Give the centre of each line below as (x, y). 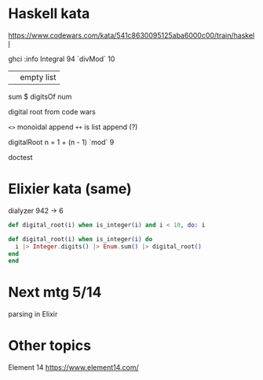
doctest (20, 157)
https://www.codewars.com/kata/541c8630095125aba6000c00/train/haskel (131, 35)
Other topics (50, 346)
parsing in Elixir (33, 314)
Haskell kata (49, 14)
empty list (38, 77)
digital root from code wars (52, 111)
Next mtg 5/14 (55, 293)
